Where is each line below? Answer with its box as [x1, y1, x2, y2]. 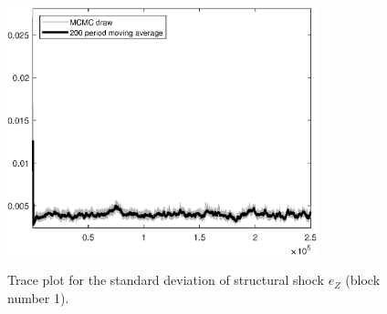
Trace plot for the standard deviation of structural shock [7, 270, 324, 289]
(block [345, 270, 381, 289]
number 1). [7, 288, 69, 307]
